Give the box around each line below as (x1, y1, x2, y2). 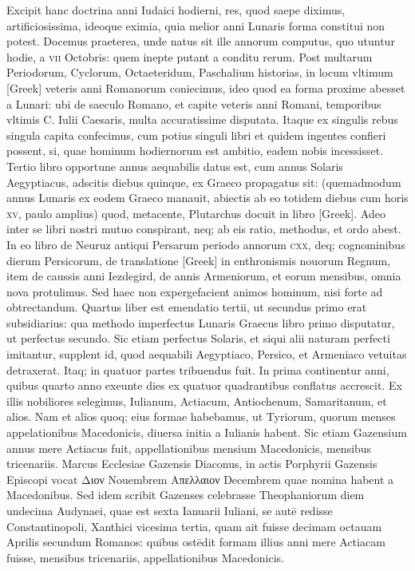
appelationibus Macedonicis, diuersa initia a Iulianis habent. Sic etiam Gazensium (6, 424, 407, 441)
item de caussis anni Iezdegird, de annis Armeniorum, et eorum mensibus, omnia (6, 268, 401, 284)
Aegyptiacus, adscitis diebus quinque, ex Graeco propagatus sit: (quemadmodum (6, 173, 401, 190)
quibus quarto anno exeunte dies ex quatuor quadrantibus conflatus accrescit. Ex (6, 377, 402, 394)
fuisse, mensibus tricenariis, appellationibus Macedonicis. (6, 549, 284, 565)
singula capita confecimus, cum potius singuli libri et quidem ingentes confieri (6, 126, 386, 143)
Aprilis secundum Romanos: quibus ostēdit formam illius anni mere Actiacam (6, 533, 385, 550)
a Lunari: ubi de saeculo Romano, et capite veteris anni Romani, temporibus (6, 95, 381, 112)
